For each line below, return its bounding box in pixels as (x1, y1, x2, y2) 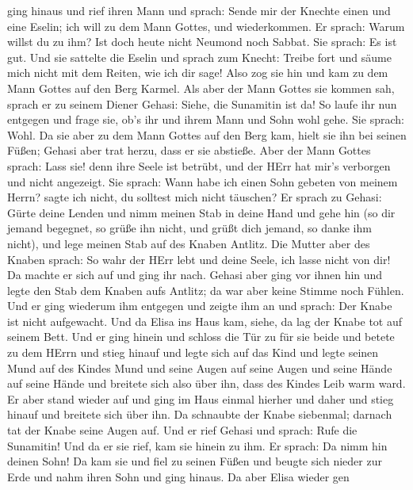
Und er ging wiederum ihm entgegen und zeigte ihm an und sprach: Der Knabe (7, 297, 392, 314)
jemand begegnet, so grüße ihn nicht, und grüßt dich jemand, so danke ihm (7, 220, 372, 236)
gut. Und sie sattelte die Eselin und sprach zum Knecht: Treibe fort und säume (7, 48, 392, 65)
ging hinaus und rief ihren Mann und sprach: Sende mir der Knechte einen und (7, 2, 391, 18)
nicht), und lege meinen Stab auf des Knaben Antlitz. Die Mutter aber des (7, 235, 370, 251)
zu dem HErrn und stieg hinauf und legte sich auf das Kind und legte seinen (7, 344, 379, 361)
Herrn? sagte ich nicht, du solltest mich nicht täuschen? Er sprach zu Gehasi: (7, 189, 382, 205)
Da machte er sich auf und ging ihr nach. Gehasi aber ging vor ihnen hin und (7, 266, 383, 283)
